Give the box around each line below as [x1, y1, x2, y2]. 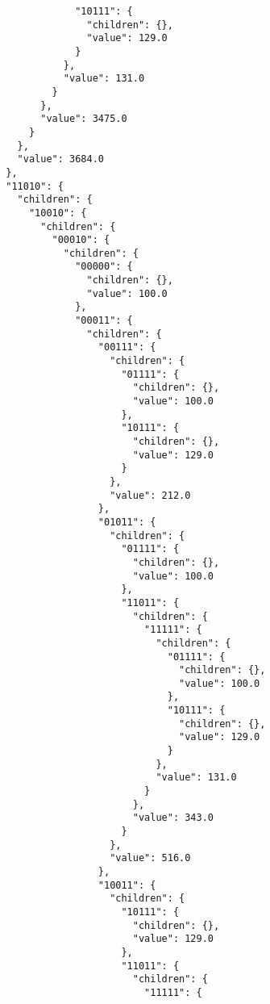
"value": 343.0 [132, 812, 214, 824]
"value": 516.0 [110, 852, 191, 864]
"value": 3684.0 [17, 153, 104, 165]
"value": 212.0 [110, 489, 191, 501]
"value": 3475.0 [40, 113, 127, 125]
